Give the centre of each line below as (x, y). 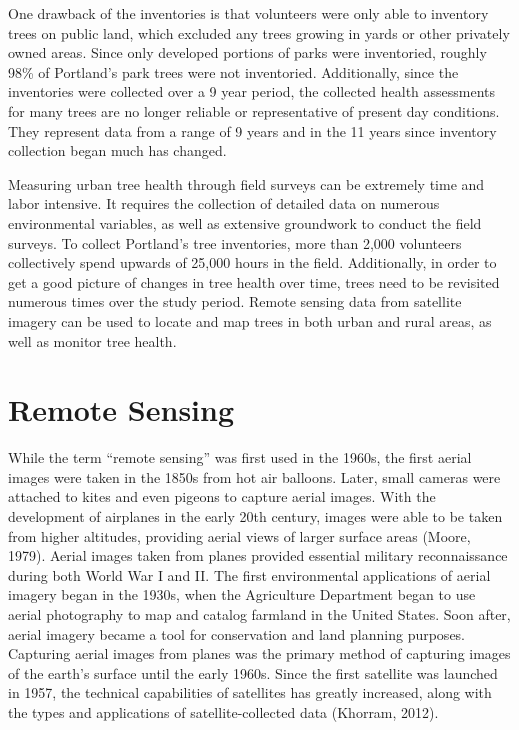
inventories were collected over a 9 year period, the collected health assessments (252, 91)
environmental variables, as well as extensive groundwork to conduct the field (245, 222)
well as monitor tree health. (92, 340)
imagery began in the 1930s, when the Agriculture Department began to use (242, 594)
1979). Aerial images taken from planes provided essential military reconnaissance (258, 555)
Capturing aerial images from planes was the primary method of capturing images (259, 653)
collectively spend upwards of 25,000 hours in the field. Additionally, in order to (252, 262)
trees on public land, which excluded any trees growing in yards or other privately (259, 32)
